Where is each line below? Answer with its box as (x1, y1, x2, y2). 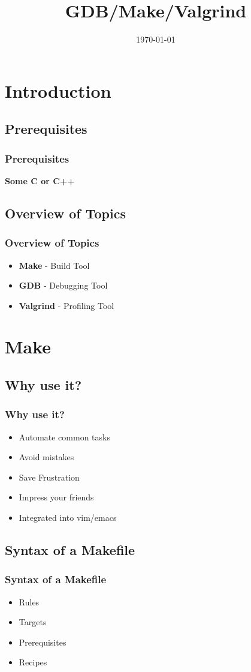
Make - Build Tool (19, 259, 90, 271)
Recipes (19, 656, 47, 668)
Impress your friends (19, 491, 94, 503)
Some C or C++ (5, 174, 75, 187)
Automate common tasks (19, 430, 110, 443)
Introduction (5, 78, 111, 103)
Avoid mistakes (19, 451, 74, 463)
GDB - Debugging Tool (19, 279, 108, 292)
